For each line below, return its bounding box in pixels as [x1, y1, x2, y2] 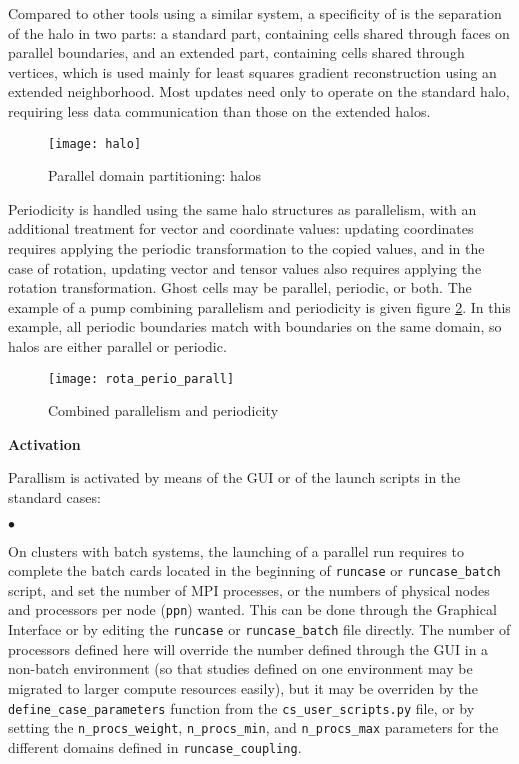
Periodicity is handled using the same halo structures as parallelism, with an [8, 198, 477, 219]
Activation [8, 433, 81, 454]
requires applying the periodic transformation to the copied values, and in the [8, 238, 485, 258]
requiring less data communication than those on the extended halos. [8, 100, 431, 121]
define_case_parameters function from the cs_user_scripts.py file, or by [8, 697, 475, 718]
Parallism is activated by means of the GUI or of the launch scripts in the [8, 467, 461, 488]
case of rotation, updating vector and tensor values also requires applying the [8, 257, 482, 278]
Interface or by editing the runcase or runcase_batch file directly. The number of [8, 619, 511, 640]
